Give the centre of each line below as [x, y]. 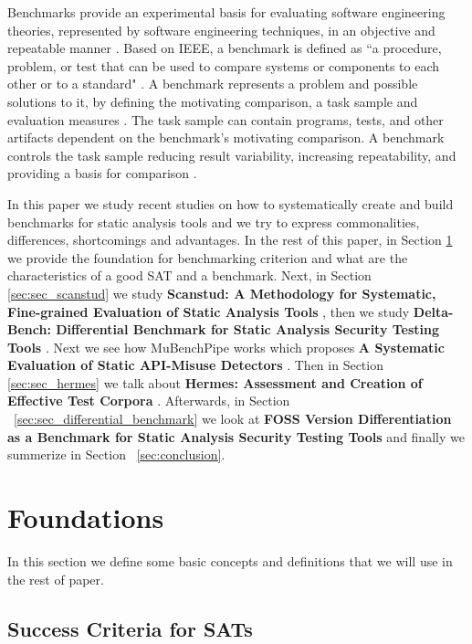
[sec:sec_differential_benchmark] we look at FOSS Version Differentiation [233, 419]
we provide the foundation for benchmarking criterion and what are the [208, 257]
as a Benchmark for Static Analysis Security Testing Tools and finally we [236, 436]
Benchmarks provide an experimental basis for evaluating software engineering [226, 12]
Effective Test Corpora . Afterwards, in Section [149, 401]
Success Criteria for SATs [130, 628]
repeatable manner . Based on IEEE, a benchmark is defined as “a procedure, [225, 48]
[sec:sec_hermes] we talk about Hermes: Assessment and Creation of [215, 382]
